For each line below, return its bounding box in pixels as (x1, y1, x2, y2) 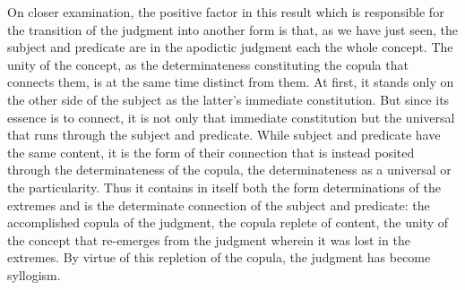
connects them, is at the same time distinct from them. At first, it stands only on (7, 72, 454, 91)
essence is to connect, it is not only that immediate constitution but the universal (7, 107, 455, 126)
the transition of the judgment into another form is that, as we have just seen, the (7, 20, 458, 38)
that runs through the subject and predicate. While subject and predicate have (7, 125, 441, 144)
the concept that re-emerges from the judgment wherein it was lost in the (7, 230, 410, 249)
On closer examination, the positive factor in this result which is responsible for (7, 3, 444, 21)
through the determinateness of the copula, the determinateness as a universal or (7, 160, 452, 179)
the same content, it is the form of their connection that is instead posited (7, 142, 415, 161)
